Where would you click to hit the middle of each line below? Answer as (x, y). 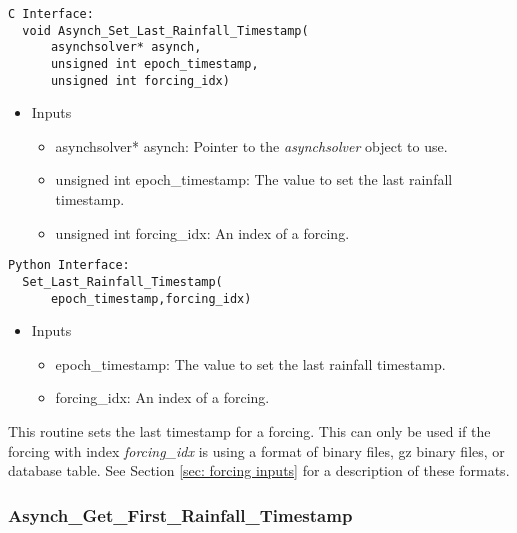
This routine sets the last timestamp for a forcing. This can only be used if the (249, 431)
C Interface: (51, 14)
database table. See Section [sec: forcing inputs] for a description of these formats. (259, 470)
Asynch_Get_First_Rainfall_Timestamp (180, 514)
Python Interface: (69, 265)
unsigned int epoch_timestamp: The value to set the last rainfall (254, 179)
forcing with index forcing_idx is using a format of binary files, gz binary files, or (256, 450)
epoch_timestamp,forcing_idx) (151, 298)
